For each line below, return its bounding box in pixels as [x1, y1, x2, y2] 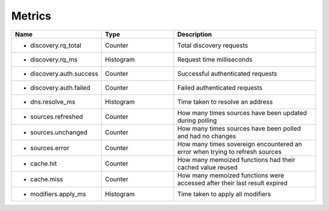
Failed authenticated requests [177, 83, 263, 91]
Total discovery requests [177, 41, 249, 49]
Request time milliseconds [177, 55, 253, 63]
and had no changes [177, 132, 236, 140]
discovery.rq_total [30, 41, 82, 49]
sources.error [30, 143, 69, 152]
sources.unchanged [30, 128, 88, 137]
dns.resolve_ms [30, 98, 76, 106]
